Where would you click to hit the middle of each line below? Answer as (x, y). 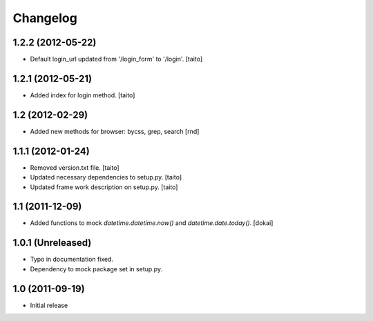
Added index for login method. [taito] (83, 95)
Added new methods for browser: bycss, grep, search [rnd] (115, 131)
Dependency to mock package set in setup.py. (96, 269)
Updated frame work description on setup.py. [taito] (104, 187)
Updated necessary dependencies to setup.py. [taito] (106, 177)
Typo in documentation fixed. (72, 260)
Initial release (49, 305)
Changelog (45, 18)
